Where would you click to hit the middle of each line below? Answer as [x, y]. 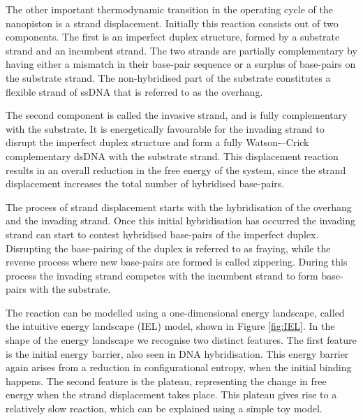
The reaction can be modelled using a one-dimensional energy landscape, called [175, 312]
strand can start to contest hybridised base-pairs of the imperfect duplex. [162, 234]
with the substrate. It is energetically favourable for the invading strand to [165, 128]
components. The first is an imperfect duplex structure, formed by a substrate [173, 37]
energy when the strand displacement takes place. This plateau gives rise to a [171, 394]
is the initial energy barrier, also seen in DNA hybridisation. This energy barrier [177, 353]
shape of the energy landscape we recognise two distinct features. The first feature [181, 340]
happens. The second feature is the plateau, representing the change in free [166, 381]
